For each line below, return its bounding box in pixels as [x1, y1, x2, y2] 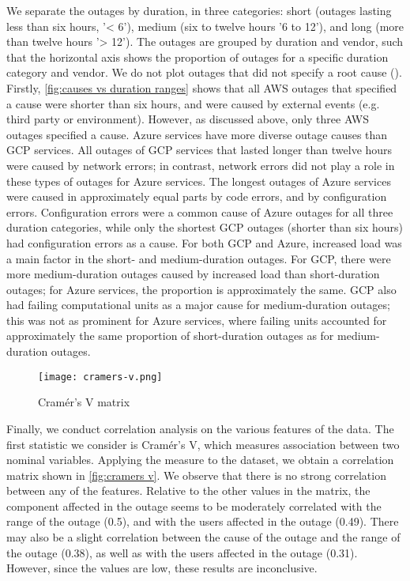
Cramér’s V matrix [38, 394, 130, 410]
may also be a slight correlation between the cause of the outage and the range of [6, 529, 401, 545]
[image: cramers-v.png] [38, 371, 163, 383]
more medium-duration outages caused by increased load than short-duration [6, 266, 380, 282]
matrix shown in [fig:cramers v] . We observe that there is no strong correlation [6, 466, 386, 483]
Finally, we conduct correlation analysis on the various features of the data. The [6, 420, 394, 436]
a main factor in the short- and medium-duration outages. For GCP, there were [6, 250, 391, 266]
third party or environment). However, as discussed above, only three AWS [6, 111, 370, 127]
